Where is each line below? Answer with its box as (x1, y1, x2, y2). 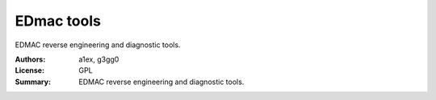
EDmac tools (15, 12, 101, 30)
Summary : (15, 77, 52, 86)
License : (15, 66, 44, 75)
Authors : (15, 54, 46, 64)
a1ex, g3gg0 (78, 54, 119, 64)
